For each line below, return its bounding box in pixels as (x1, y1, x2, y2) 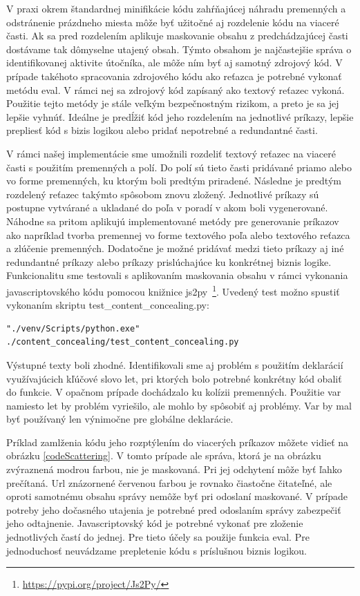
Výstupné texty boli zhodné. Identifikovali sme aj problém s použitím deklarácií (6, 357, 343, 372)
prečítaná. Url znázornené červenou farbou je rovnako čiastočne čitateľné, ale (6, 475, 332, 490)
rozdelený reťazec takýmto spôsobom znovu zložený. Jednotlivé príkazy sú (6, 186, 319, 201)
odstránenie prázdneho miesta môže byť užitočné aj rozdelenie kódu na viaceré (6, 15, 339, 29)
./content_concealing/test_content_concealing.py (6, 337, 239, 347)
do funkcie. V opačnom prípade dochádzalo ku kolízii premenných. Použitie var (6, 385, 341, 399)
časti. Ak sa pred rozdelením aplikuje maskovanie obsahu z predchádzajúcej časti (6, 28, 348, 43)
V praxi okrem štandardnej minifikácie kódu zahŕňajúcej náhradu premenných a (6, 1, 346, 15)
